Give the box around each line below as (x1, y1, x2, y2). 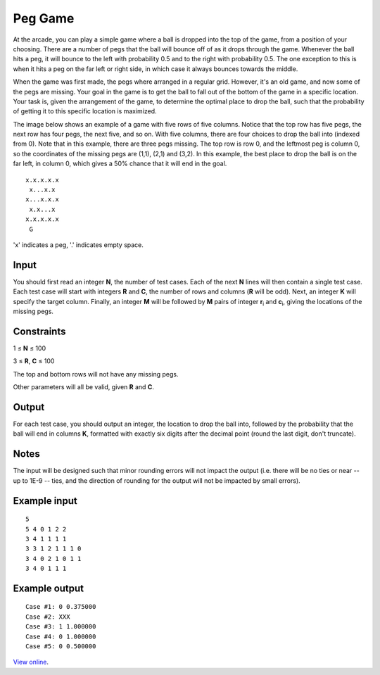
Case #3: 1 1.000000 (25, 623, 96, 631)
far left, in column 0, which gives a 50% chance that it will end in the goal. (13, 159, 227, 168)
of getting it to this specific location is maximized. (13, 107, 158, 115)
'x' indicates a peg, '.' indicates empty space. (13, 240, 144, 249)
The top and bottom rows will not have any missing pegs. (13, 370, 179, 378)
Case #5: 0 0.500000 (25, 643, 96, 650)
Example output (13, 582, 84, 594)
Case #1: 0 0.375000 (25, 603, 96, 611)
